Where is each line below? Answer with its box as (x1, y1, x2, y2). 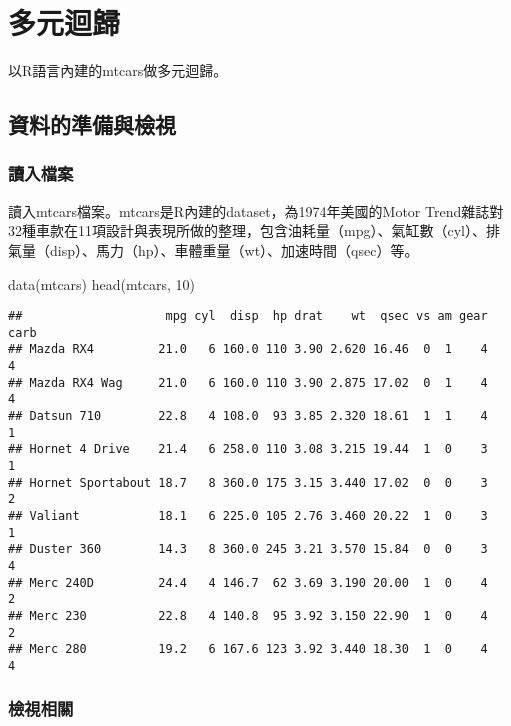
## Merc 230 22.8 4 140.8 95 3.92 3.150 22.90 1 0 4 (8, 608, 488, 623)
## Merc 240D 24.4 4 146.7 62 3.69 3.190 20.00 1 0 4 (8, 575, 488, 590)
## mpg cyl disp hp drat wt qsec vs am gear (8, 309, 488, 324)
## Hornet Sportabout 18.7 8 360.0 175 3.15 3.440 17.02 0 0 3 (8, 475, 488, 490)
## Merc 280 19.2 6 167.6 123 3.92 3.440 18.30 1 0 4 (8, 642, 488, 657)
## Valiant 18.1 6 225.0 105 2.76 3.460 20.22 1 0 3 (8, 508, 488, 523)
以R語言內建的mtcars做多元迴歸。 (8, 60, 228, 81)
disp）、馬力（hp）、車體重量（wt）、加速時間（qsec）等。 (49, 239, 419, 260)
